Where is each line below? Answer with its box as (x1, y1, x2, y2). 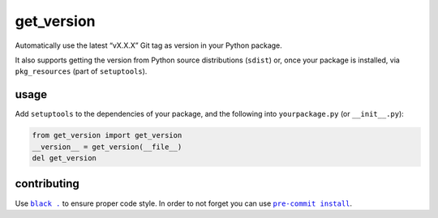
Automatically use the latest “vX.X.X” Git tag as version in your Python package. (15, 41, 283, 50)
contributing (15, 177, 80, 190)
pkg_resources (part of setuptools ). (15, 66, 148, 76)
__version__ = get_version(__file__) (32, 142, 182, 152)
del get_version (32, 154, 97, 162)
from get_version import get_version (32, 130, 182, 140)
